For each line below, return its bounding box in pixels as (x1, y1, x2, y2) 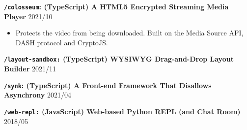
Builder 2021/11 (4, 64, 56, 74)
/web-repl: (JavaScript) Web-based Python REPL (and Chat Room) (4, 106, 241, 116)
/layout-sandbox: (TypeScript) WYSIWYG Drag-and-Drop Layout (4, 54, 234, 64)
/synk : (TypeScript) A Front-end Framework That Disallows (4, 80, 212, 90)
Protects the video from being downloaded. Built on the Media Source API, (15, 28, 244, 38)
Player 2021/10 (4, 11, 53, 21)
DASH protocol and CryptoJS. (15, 37, 108, 47)
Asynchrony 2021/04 (4, 90, 71, 100)
